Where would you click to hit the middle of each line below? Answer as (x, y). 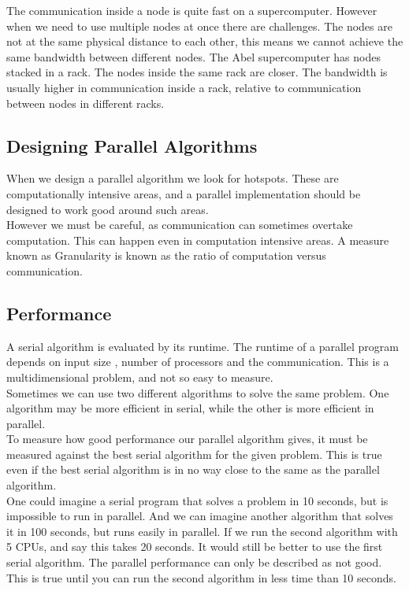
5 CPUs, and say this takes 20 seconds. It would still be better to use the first (195, 547)
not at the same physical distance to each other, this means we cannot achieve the (205, 41)
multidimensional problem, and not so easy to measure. (140, 377)
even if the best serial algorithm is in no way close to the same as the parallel (193, 469)
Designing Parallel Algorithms (132, 145)
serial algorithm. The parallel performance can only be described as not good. (194, 562)
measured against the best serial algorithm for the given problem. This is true (194, 454)
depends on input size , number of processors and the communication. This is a (198, 362)
